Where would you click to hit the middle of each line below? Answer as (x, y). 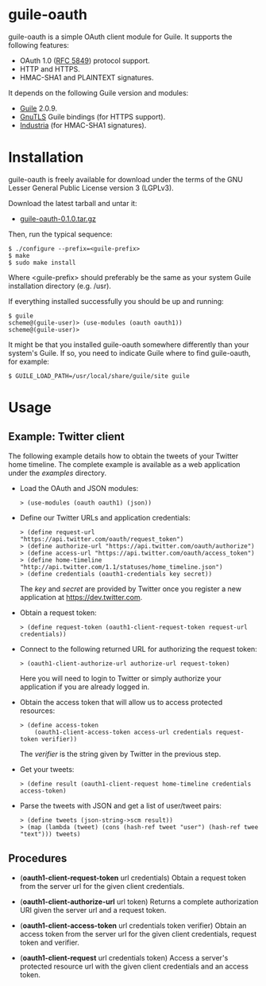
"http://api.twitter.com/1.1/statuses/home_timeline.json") (121, 567)
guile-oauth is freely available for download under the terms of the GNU (126, 179)
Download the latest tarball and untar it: (73, 203)
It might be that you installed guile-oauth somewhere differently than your (129, 345)
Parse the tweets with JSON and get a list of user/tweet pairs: (121, 805)
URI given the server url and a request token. (93, 910)
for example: (29, 361)
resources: (37, 711)
